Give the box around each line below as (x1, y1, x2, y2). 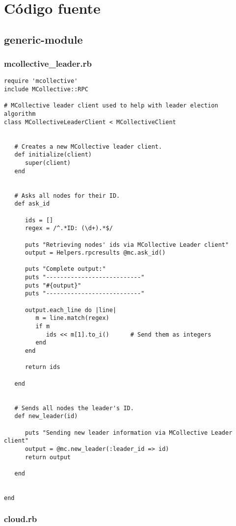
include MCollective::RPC (4, 86, 88, 93)
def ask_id (14, 200, 50, 208)
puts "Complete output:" (25, 265, 106, 273)
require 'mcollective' (4, 78, 78, 85)
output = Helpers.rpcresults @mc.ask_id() (25, 249, 166, 257)
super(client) (25, 159, 71, 166)
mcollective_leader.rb (4, 57, 92, 70)
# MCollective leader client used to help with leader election (4, 102, 218, 109)
